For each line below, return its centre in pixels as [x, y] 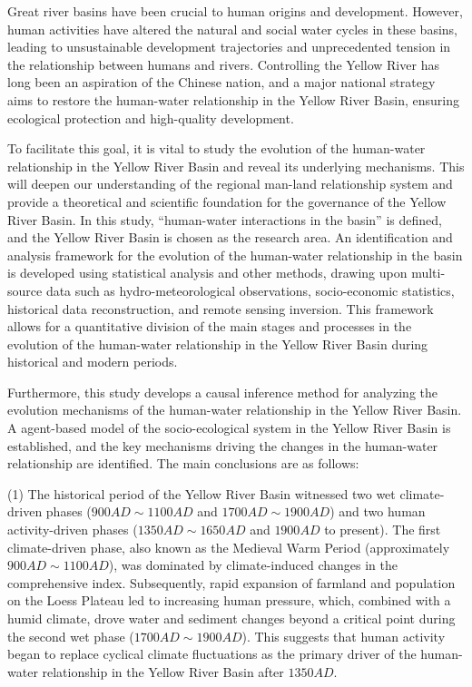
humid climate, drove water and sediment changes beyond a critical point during [231, 618]
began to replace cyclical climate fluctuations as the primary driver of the [212, 654]
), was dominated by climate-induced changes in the [253, 565]
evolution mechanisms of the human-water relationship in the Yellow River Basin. [235, 410]
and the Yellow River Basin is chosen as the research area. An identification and [230, 237]
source [25, 290]
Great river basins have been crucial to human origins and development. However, [235, 11]
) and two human [378, 511]
